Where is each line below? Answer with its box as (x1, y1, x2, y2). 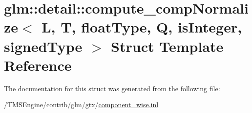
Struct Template (111, 36, 224, 56)
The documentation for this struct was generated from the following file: (4, 83, 220, 93)
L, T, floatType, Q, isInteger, (42, 17, 242, 37)
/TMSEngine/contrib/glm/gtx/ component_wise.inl (4, 99, 159, 110)
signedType (4, 36, 83, 56)
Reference (4, 55, 72, 75)
